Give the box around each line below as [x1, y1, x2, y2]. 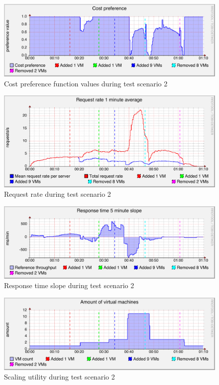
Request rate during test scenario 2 [4, 189, 111, 199]
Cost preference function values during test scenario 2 [4, 78, 168, 88]
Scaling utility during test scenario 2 [4, 372, 115, 382]
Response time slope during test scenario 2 [4, 280, 134, 291]
